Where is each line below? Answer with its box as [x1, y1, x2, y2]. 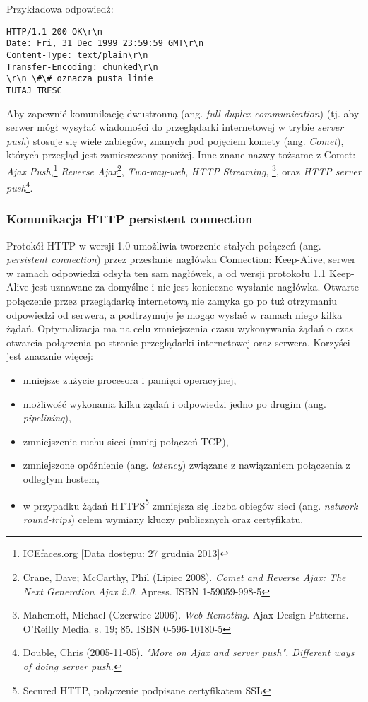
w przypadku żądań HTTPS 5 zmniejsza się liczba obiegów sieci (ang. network [23, 496, 358, 513]
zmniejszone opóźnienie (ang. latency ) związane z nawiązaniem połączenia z [23, 457, 350, 472]
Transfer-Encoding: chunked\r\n [6, 62, 158, 72]
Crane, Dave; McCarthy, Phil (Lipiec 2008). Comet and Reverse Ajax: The [23, 569, 346, 584]
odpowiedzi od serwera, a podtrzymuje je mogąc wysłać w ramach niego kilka [6, 307, 343, 322]
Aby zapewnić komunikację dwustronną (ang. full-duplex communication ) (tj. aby [6, 105, 360, 120]
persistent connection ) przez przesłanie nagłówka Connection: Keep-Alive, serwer [6, 252, 356, 267]
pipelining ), [23, 410, 71, 425]
